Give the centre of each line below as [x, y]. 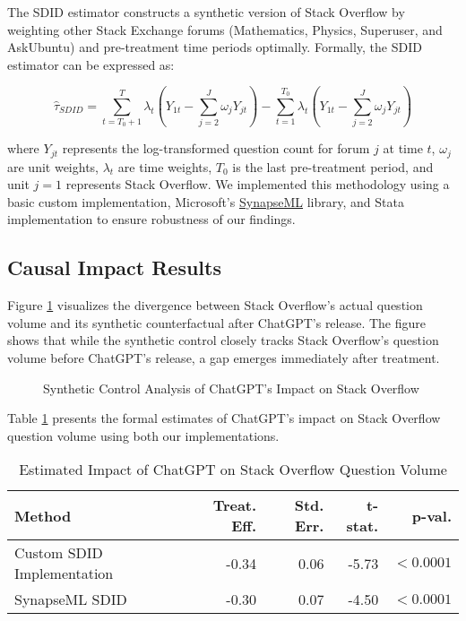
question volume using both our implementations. [143, 435]
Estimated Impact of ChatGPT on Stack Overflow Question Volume [233, 470]
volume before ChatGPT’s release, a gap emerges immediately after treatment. [224, 357]
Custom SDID [59, 553]
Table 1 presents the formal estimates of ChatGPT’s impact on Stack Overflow [224, 418]
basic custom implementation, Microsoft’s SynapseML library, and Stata [206, 201]
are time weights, [165, 166]
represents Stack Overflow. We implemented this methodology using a [258, 184]
